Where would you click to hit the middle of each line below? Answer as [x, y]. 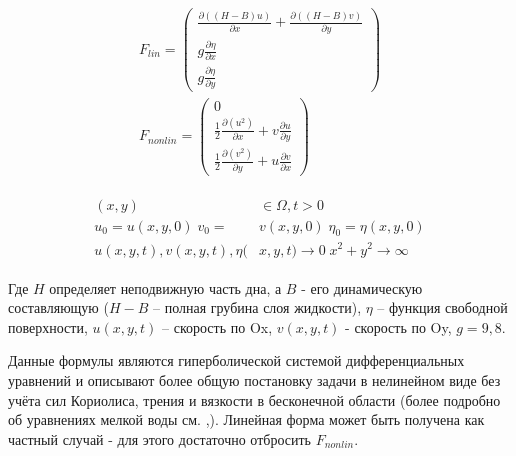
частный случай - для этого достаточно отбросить [159, 438]
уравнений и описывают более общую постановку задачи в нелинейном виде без [254, 379]
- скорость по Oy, [398, 326]
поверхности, [48, 326]
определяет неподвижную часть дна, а [165, 287]
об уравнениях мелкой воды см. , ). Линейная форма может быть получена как [246, 419]
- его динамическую [362, 287]
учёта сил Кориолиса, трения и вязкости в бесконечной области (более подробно [254, 399]
